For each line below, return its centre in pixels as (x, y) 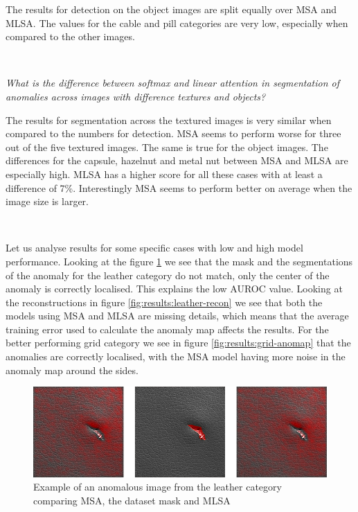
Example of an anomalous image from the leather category (158, 487)
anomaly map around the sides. (72, 370)
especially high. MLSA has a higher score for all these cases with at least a (164, 174)
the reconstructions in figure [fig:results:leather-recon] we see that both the (164, 302)
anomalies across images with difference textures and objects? (136, 96)
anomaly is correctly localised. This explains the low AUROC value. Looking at (174, 289)
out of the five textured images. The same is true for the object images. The (167, 147)
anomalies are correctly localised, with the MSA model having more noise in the (176, 356)
